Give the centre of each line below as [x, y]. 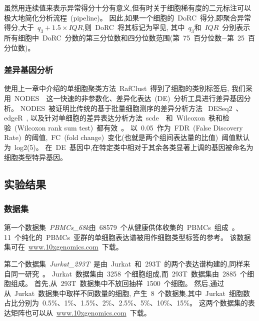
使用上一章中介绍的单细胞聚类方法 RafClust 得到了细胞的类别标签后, [117, 88]
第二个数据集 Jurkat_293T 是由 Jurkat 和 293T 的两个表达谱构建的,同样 [124, 263]
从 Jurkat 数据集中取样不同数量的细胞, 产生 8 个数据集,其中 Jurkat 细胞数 [127, 293]
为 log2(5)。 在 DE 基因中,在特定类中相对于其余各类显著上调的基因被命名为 [129, 147]
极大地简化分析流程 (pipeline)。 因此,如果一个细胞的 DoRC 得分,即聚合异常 [127, 17]
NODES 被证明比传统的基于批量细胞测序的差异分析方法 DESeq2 [126, 108]
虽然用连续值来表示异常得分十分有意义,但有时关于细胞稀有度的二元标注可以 [127, 7]
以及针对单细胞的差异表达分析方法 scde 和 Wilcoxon [118, 118]
